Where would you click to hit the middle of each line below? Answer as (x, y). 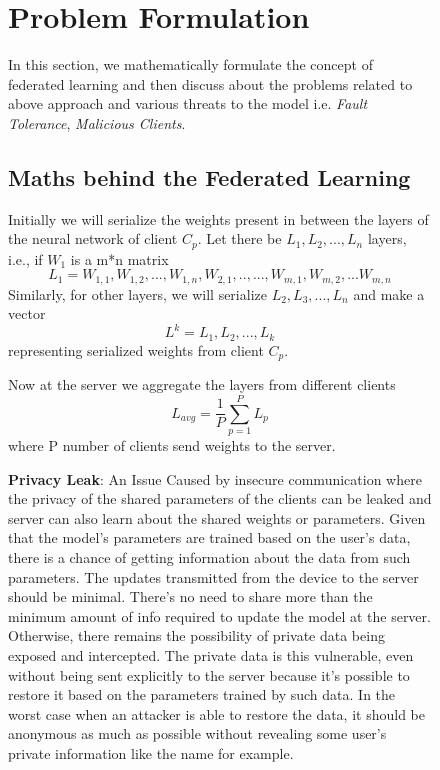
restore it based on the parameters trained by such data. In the (202, 694)
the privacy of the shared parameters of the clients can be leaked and (220, 498)
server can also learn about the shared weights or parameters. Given (217, 517)
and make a (389, 293)
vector (27, 313)
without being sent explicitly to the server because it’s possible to (209, 674)
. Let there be (239, 238)
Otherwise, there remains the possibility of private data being (196, 635)
